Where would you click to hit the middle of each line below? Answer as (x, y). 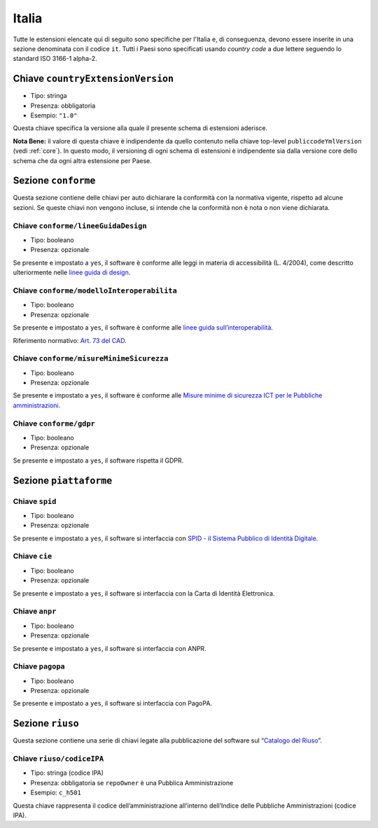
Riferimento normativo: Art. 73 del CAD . (70, 340)
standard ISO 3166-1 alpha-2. (55, 59)
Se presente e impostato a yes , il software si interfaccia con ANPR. (110, 648)
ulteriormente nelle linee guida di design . (72, 272)
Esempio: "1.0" (54, 115)
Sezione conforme (54, 181)
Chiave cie (33, 556)
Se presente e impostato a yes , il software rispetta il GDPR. (98, 460)
